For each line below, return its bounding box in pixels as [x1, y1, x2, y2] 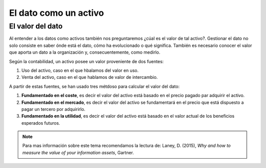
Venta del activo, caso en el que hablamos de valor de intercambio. [21, 74, 158, 80]
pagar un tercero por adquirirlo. [21, 106, 86, 112]
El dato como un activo [9, 7, 104, 18]
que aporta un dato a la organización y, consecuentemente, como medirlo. [9, 49, 161, 55]
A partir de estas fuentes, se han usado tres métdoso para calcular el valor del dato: [9, 83, 180, 89]
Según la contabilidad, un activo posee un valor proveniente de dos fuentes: [9, 58, 164, 64]
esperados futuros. [21, 120, 60, 126]
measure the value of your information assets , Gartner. [22, 149, 134, 155]
